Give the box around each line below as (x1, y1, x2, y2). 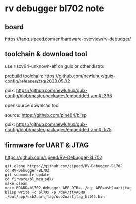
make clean (5, 181, 28, 186)
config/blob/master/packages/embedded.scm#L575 (5, 126, 112, 132)
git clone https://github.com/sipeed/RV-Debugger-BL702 (5, 163, 123, 168)
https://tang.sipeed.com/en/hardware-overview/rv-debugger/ (5, 36, 131, 41)
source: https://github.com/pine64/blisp (5, 112, 87, 118)
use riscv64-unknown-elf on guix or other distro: (5, 63, 105, 69)
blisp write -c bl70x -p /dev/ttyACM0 (5, 190, 85, 195)
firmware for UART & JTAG (5, 141, 89, 150)
